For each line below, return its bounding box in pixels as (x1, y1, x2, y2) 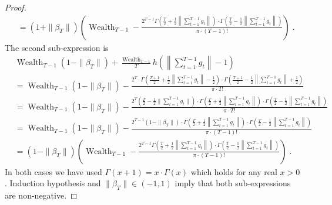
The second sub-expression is (5, 41, 109, 53)
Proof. (5, 1, 26, 13)
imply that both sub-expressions (175, 177, 291, 189)
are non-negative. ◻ (5, 189, 78, 201)
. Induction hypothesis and (5, 177, 101, 189)
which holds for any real (190, 165, 277, 177)
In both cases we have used (5, 165, 102, 177)
